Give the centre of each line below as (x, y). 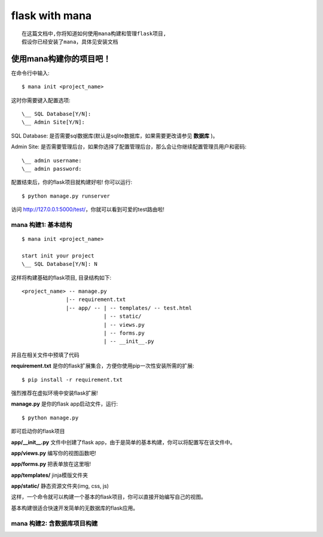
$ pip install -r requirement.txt (72, 380)
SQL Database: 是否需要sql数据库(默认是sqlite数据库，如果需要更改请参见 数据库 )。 (115, 136)
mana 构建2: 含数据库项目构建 (54, 523)
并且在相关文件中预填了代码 (45, 355)
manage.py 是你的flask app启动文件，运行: (65, 404)
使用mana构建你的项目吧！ (61, 59)
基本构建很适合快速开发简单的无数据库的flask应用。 (75, 508)
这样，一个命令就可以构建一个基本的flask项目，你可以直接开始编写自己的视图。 (109, 497)
